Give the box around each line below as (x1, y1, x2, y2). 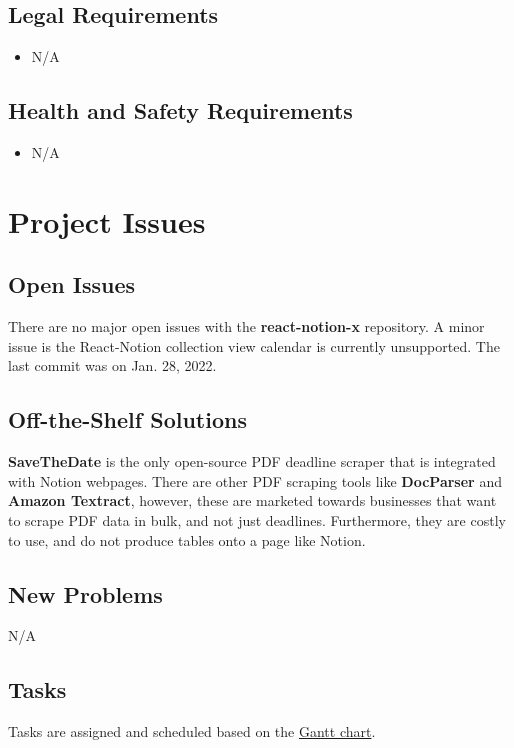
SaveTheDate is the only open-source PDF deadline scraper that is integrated (8, 451, 496, 472)
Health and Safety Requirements (8, 95, 353, 126)
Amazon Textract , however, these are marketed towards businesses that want (8, 490, 497, 511)
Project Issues (8, 200, 206, 241)
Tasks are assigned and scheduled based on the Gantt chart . (8, 721, 376, 742)
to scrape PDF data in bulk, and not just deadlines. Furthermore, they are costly (8, 509, 506, 530)
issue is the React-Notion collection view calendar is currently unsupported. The (8, 335, 500, 356)
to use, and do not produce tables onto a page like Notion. (8, 529, 366, 550)
